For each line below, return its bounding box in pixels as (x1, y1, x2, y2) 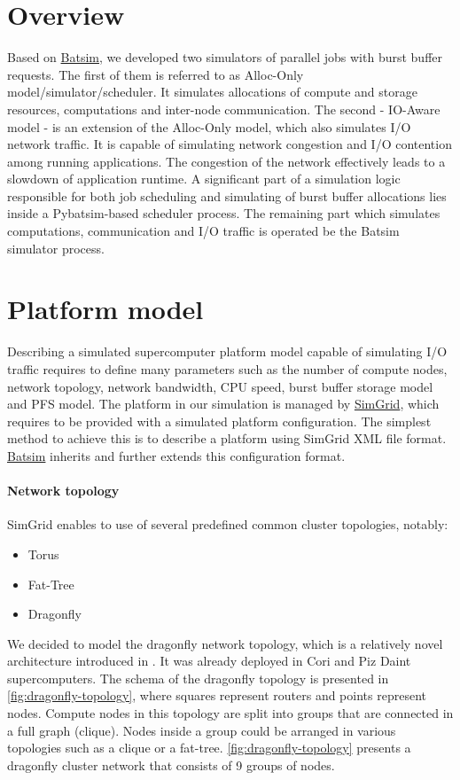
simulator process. (7, 238, 105, 257)
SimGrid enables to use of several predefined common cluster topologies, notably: (7, 515, 448, 534)
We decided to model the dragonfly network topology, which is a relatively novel (7, 634, 443, 652)
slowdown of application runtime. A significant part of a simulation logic (7, 169, 401, 188)
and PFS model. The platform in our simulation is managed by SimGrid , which (7, 394, 440, 413)
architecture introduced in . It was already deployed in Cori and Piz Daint (7, 651, 411, 670)
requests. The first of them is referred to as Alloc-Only (7, 65, 304, 83)
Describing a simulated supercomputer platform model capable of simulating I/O (7, 342, 448, 361)
